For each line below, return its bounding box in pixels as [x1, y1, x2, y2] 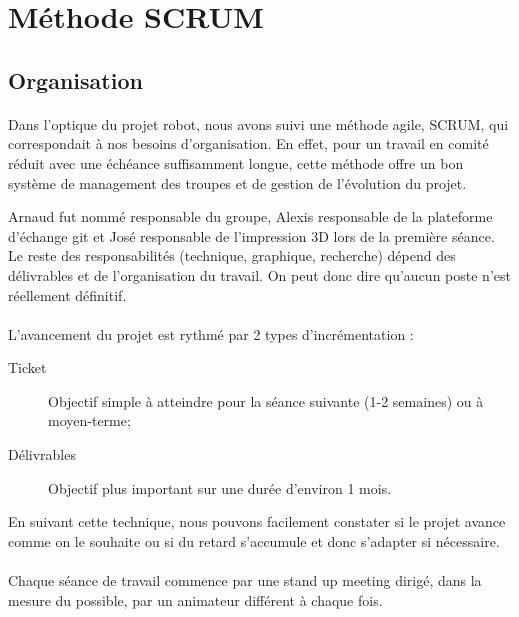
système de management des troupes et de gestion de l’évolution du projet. [8, 172, 467, 193]
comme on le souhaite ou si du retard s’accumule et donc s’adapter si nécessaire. [8, 530, 500, 551]
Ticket [8, 357, 47, 378]
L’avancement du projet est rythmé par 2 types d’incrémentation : [8, 323, 414, 344]
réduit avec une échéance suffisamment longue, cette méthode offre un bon [8, 152, 464, 173]
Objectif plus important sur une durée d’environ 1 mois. [48, 477, 392, 498]
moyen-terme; [48, 410, 131, 431]
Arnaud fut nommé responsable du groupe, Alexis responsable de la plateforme [8, 206, 493, 227]
